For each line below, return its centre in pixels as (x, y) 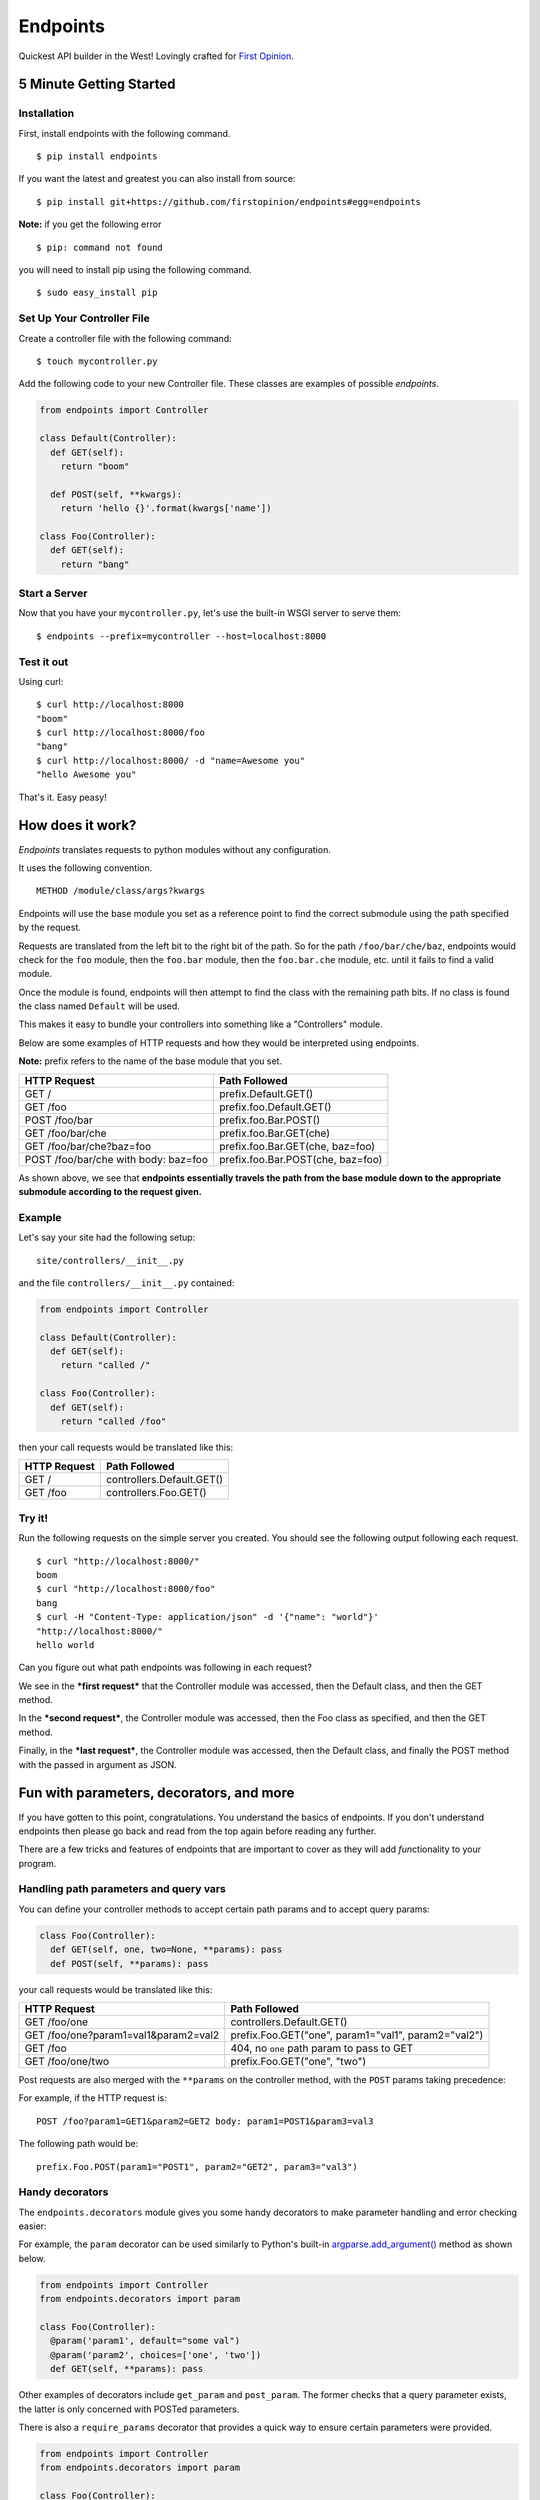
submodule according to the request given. (110, 1192)
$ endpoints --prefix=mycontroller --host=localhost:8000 (181, 636)
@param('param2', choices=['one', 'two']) (156, 2354)
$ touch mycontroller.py (97, 361)
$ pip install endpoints (97, 156)
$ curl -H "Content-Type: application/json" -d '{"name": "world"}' (207, 1617)
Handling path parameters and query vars (122, 1889)
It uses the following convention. (85, 867)
